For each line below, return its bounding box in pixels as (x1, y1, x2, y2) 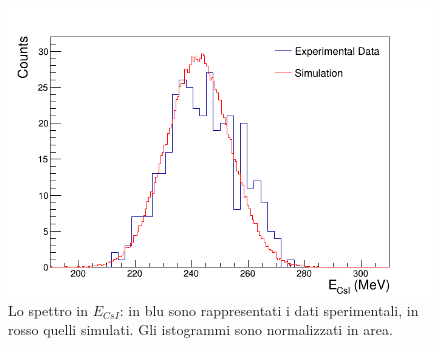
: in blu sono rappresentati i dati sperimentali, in (119, 299, 419, 320)
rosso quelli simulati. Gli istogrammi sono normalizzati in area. (8, 319, 393, 340)
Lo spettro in (8, 299, 89, 320)
